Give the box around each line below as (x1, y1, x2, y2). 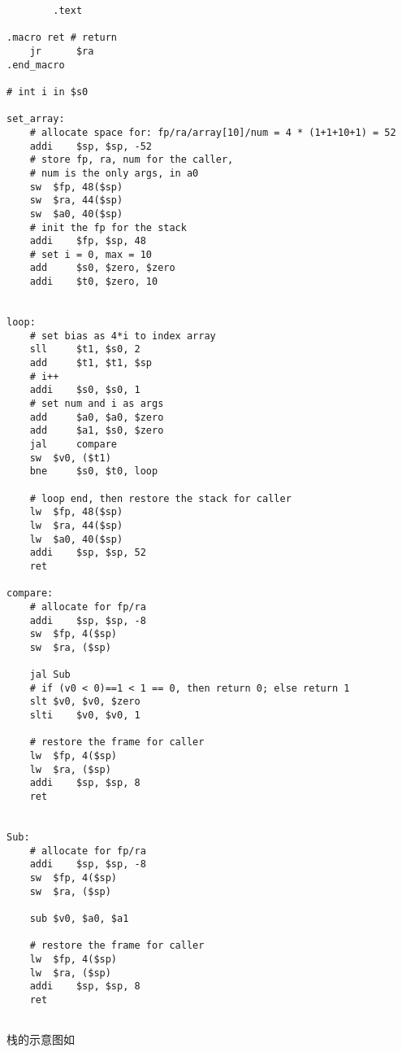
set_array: (6, 113, 65, 125)
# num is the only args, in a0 (29, 167, 199, 179)
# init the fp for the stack (29, 221, 187, 234)
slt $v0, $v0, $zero (29, 696, 140, 708)
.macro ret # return (6, 32, 118, 44)
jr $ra (29, 45, 94, 57)
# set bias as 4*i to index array (29, 330, 216, 342)
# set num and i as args (29, 398, 164, 410)
